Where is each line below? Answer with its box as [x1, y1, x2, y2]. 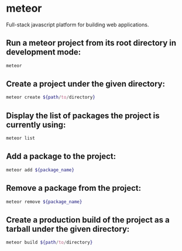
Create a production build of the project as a [6, 215, 170, 225]
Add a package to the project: [6, 152, 116, 161]
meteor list [6, 135, 35, 142]
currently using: [6, 119, 66, 130]
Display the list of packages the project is [6, 111, 160, 121]
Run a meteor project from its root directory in [6, 38, 177, 48]
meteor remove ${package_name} [6, 198, 83, 205]
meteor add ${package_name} [6, 167, 75, 173]
